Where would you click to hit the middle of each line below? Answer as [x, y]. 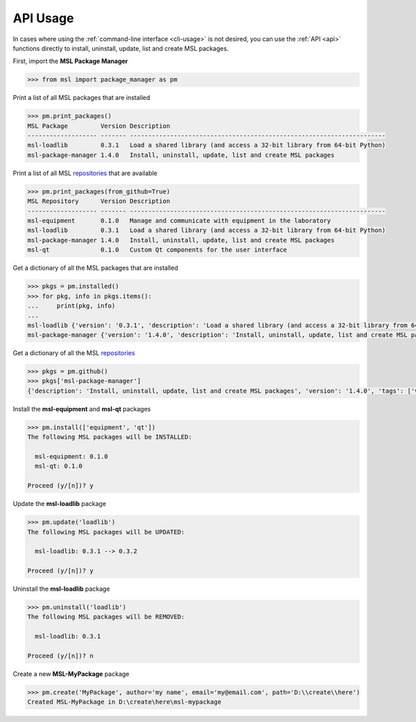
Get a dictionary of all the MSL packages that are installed [95, 268]
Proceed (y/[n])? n [60, 656]
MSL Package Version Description [99, 126]
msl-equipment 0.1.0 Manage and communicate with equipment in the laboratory [179, 220]
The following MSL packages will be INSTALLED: [110, 437]
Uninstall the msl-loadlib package [61, 589]
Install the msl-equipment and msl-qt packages [82, 409]
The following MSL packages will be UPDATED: [106, 532]
